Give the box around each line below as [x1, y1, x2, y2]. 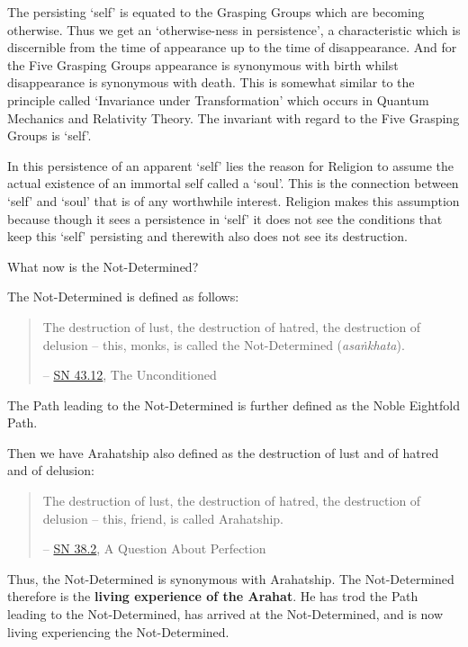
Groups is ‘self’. [7, 126, 92, 145]
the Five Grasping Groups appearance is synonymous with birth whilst [7, 55, 399, 74]
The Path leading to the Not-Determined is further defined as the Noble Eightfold [7, 395, 460, 414]
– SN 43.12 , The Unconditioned [42, 365, 217, 384]
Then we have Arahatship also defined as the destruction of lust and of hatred [7, 443, 439, 462]
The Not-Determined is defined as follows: [7, 287, 239, 306]
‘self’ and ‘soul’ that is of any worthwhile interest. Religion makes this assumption [7, 191, 460, 210]
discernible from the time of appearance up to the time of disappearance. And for [7, 38, 457, 57]
